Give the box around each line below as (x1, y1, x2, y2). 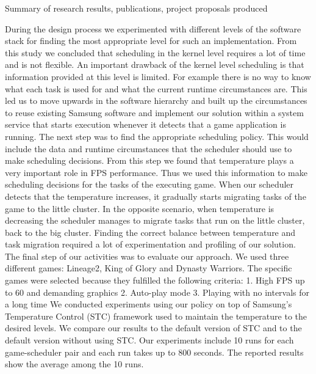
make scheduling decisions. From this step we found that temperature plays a (5, 154, 294, 167)
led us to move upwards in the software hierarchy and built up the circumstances (5, 94, 307, 107)
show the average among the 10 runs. (5, 358, 144, 370)
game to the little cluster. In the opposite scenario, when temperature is (5, 202, 275, 215)
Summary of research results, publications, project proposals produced (5, 2, 268, 14)
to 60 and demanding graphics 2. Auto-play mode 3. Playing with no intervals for (5, 285, 310, 298)
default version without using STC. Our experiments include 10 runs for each (5, 334, 294, 346)
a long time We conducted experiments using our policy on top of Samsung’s (5, 298, 292, 310)
